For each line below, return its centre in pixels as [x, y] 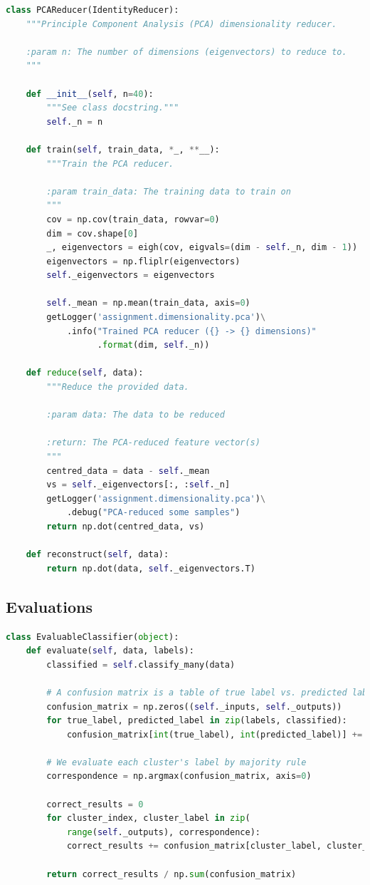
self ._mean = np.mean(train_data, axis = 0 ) [148, 303]
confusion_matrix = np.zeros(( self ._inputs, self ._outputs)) [194, 707]
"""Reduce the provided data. [118, 387]
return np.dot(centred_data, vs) [126, 526]
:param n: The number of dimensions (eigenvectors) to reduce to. [186, 52]
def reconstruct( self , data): [97, 555]
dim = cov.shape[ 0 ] [92, 233]
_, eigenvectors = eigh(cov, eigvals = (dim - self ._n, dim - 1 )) [202, 248]
